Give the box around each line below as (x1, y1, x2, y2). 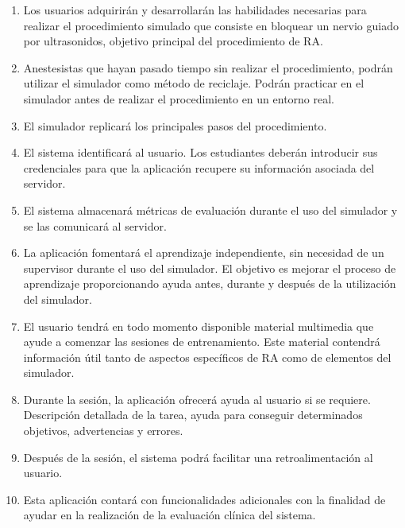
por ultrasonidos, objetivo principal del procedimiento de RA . (23, 33, 323, 49)
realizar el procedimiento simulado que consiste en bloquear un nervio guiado (23, 17, 399, 33)
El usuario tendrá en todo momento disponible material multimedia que (23, 317, 374, 334)
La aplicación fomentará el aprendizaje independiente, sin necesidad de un (23, 244, 384, 261)
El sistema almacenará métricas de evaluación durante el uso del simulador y (23, 201, 398, 218)
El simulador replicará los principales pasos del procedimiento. (23, 117, 327, 134)
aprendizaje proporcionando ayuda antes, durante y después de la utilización (23, 275, 396, 292)
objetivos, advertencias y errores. (23, 422, 183, 439)
